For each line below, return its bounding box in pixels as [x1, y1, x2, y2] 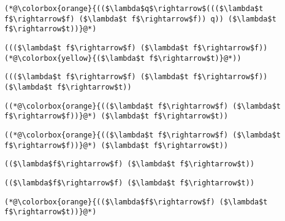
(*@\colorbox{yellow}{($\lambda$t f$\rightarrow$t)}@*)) [4, 53, 241, 63]
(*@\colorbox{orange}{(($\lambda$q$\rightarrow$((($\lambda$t [4, 4, 264, 13]
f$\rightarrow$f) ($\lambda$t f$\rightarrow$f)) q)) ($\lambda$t [4, 14, 276, 23]
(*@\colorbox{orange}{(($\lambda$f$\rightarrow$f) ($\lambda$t [4, 197, 268, 206]
